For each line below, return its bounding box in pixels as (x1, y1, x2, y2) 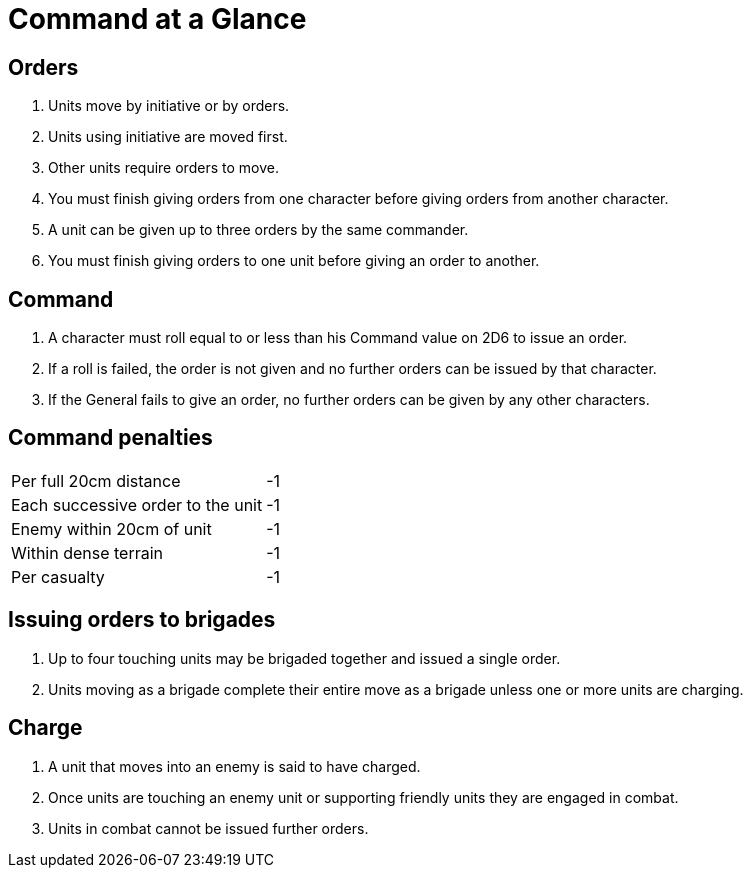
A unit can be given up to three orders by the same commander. (48, 221, 469, 239)
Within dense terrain (11, 542, 164, 563)
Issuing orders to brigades (8, 607, 276, 633)
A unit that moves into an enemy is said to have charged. (48, 757, 421, 775)
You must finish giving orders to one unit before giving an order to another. (48, 252, 540, 270)
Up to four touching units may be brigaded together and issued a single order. (48, 649, 561, 667)
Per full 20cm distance (11, 470, 181, 491)
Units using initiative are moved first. (48, 128, 288, 146)
